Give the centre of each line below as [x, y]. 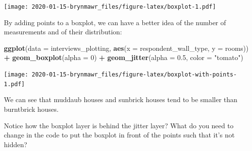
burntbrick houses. [31, 109]
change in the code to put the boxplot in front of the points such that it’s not [119, 135]
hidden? [16, 144]
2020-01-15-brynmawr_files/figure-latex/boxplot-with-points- [134, 75]
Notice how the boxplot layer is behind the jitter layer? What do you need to [119, 125]
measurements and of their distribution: [63, 32]
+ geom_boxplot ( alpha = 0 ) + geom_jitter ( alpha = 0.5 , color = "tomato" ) [124, 57]
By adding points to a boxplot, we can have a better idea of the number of [115, 22]
